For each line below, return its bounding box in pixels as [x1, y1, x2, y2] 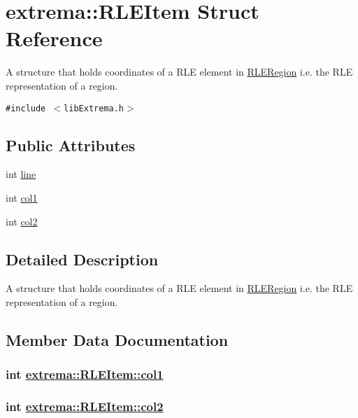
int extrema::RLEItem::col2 [6, 398, 164, 415]
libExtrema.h [64, 103, 124, 113]
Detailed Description [6, 248, 159, 270]
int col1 [6, 190, 38, 204]
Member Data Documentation [6, 328, 229, 350]
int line [6, 167, 36, 181]
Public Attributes [6, 134, 136, 155]
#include [6, 103, 46, 113]
